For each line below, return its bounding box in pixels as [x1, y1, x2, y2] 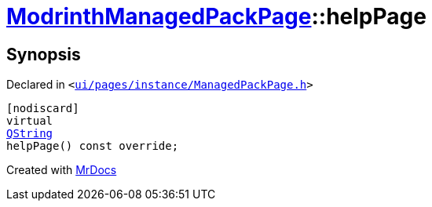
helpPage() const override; [6, 140, 179, 153]
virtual [6, 114, 53, 128]
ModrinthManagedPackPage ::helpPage [6, 3, 427, 30]
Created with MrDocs [6, 163, 117, 177]
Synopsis [6, 44, 81, 64]
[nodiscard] [6, 102, 79, 115]
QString [6, 127, 53, 140]
